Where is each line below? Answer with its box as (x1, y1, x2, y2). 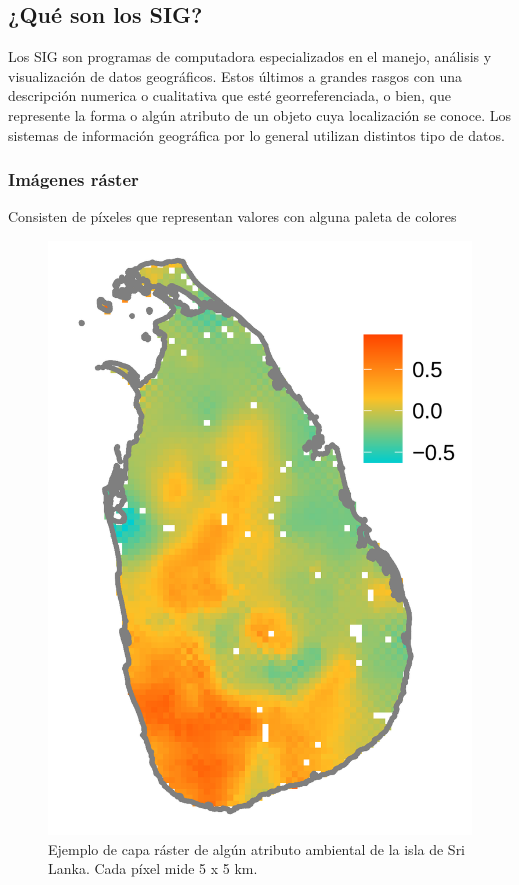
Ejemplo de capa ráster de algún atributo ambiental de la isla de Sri (48, 838, 466, 859)
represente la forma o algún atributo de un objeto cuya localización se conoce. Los (8, 104, 512, 125)
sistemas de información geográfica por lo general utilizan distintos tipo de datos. (8, 124, 505, 145)
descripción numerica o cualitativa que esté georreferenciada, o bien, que (8, 85, 451, 106)
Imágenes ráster (8, 167, 139, 192)
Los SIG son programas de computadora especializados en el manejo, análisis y (8, 46, 492, 67)
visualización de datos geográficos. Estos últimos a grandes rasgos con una (8, 65, 463, 86)
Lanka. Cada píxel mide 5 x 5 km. (48, 858, 258, 879)
